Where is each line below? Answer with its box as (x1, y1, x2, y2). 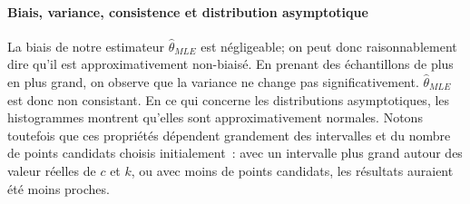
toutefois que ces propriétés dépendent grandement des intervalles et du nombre (7, 125, 451, 144)
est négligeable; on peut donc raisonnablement (201, 36, 457, 55)
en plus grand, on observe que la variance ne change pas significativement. (7, 72, 419, 91)
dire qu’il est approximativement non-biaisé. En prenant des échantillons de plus (7, 54, 454, 73)
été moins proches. (7, 179, 110, 198)
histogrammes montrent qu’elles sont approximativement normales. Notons (7, 108, 423, 127)
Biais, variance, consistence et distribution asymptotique (7, 2, 368, 21)
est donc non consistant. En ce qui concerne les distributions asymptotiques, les (7, 90, 450, 109)
